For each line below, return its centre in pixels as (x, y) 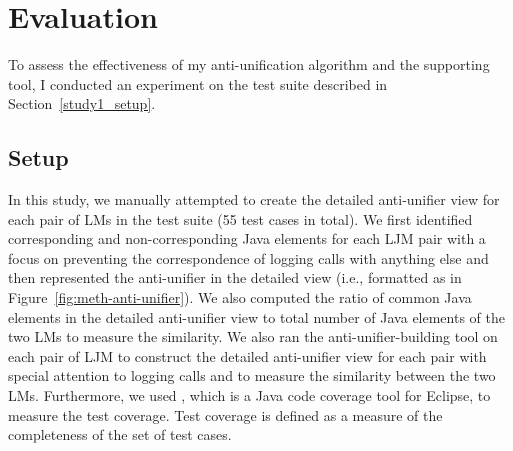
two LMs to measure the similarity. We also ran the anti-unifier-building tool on (253, 336)
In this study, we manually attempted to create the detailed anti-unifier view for (254, 199)
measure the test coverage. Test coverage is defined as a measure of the (225, 414)
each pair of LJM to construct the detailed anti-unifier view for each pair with (247, 355)
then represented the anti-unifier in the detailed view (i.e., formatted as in (235, 277)
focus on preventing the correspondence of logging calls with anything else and (248, 257)
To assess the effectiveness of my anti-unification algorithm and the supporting (249, 64)
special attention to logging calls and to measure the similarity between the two (252, 375)
